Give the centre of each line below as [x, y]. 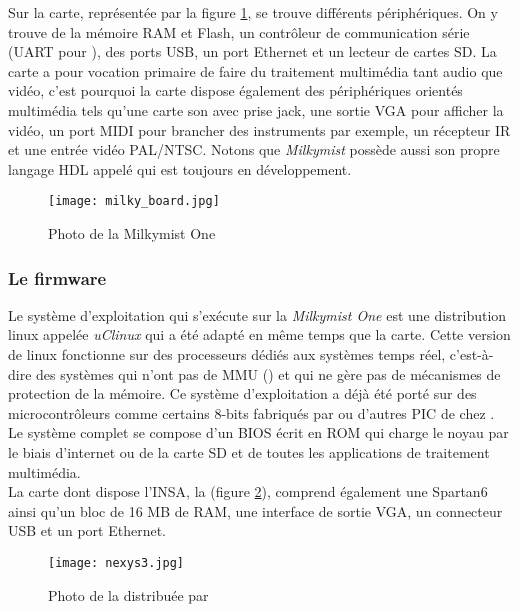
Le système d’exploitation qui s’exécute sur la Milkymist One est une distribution [257, 314]
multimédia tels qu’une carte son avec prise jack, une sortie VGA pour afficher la [256, 109]
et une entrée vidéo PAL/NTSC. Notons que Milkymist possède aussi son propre [254, 149]
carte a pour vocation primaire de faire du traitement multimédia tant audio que [255, 70]
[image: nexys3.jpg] [116, 562]
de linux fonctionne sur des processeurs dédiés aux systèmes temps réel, [227, 354]
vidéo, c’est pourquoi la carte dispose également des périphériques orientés [235, 90]
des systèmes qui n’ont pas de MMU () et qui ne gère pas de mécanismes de [268, 373]
